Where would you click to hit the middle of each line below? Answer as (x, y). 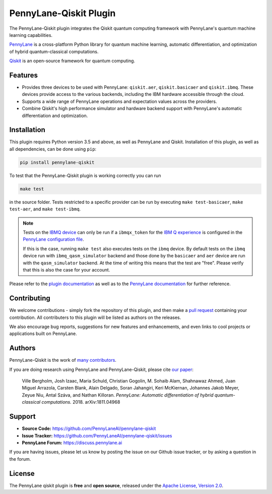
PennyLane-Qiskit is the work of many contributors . (63, 360)
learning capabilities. (31, 35)
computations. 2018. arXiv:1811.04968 (81, 402)
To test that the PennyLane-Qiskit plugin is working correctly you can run (85, 175)
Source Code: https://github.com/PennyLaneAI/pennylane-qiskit (89, 428)
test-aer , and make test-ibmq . (45, 209)
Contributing (30, 298)
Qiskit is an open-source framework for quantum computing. (72, 61)
